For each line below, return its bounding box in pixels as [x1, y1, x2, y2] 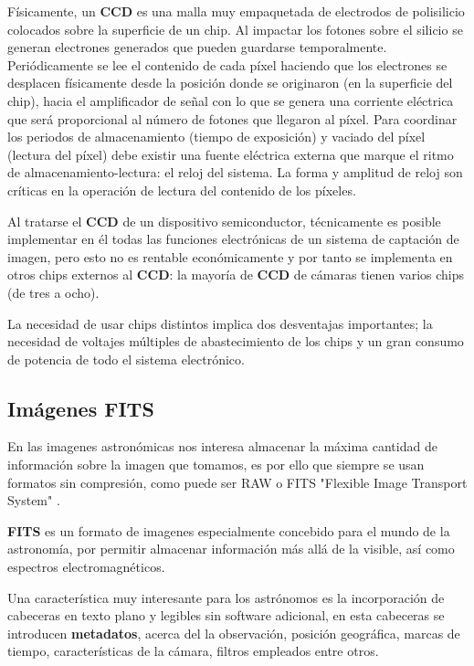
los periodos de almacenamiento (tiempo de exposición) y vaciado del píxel [7, 127, 426, 146]
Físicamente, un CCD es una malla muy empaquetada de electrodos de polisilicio [7, 2, 465, 20]
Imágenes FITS [7, 394, 154, 422]
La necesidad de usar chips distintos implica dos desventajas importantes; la [7, 313, 433, 333]
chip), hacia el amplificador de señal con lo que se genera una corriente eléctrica [7, 90, 454, 110]
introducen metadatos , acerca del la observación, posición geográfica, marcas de [7, 623, 460, 642]
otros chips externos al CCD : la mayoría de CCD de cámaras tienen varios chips [7, 265, 465, 284]
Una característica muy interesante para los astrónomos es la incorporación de [7, 587, 445, 607]
